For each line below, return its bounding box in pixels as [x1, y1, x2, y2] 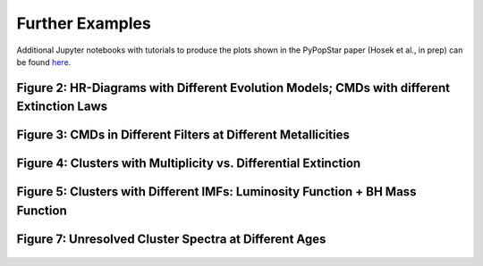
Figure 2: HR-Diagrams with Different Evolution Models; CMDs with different [16, 80, 451, 96]
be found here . [16, 56, 72, 67]
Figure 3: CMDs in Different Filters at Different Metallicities [16, 128, 351, 143]
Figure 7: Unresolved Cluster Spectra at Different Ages [16, 232, 326, 246]
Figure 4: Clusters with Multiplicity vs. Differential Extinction [16, 156, 361, 171]
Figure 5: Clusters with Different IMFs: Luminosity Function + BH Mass [16, 184, 417, 200]
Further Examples [16, 13, 151, 33]
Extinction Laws [16, 99, 108, 114]
